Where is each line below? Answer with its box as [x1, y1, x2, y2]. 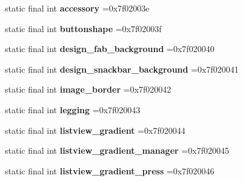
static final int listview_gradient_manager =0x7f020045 [5, 144, 229, 157]
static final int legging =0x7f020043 [5, 103, 141, 116]
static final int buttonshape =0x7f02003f [5, 22, 162, 35]
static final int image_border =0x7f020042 [5, 83, 171, 96]
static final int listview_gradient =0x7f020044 [5, 123, 185, 136]
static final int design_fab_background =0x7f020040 [5, 42, 215, 55]
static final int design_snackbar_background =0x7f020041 [5, 62, 239, 75]
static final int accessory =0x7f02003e [5, 2, 150, 14]
